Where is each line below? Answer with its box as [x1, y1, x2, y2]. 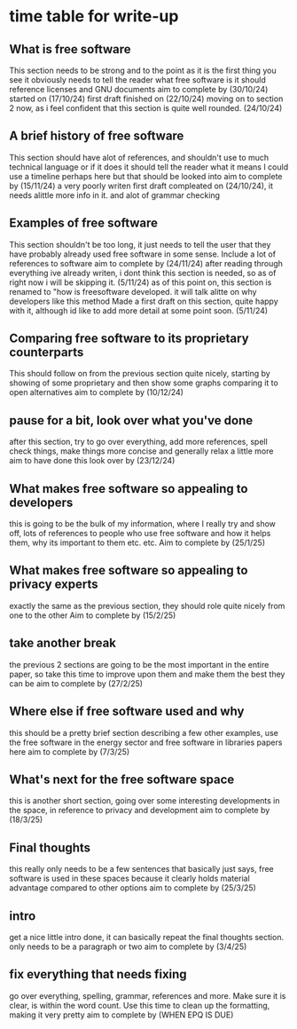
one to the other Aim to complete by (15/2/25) [9, 610, 176, 621]
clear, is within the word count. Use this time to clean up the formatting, [9, 1000, 270, 1010]
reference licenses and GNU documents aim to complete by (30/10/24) [9, 84, 269, 94]
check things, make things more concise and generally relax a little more [9, 446, 274, 456]
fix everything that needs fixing [9, 967, 188, 982]
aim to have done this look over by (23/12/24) [9, 455, 176, 466]
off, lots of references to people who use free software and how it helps [9, 528, 271, 539]
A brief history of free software [9, 129, 184, 144]
